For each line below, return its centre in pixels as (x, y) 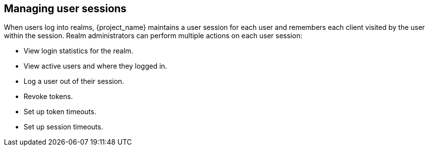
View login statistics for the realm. (79, 51)
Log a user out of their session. (74, 81)
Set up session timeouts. (63, 127)
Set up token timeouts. (60, 112)
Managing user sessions (65, 9)
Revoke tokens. (48, 97)
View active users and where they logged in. (95, 66)
